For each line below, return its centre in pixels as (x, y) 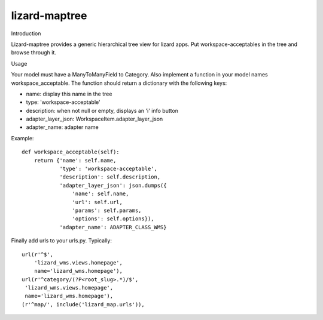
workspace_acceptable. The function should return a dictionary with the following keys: (119, 83)
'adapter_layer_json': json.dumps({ (113, 185)
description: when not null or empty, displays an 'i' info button (102, 110)
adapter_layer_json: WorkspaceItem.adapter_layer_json (95, 119)
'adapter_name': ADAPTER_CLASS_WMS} (113, 227)
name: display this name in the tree (69, 94)
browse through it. (34, 53)
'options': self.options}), (113, 219)
